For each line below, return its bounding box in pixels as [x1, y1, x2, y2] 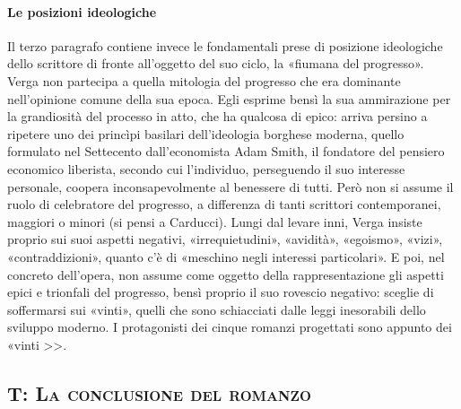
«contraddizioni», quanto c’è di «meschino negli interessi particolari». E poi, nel [7, 247, 445, 265]
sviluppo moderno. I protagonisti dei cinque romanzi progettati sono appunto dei [7, 318, 452, 336]
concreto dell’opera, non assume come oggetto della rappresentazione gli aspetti [7, 265, 444, 283]
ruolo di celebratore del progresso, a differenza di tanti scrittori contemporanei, [7, 195, 441, 213]
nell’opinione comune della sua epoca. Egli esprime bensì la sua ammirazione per [7, 89, 451, 108]
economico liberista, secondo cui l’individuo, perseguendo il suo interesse [7, 159, 405, 178]
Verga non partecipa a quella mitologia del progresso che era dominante [7, 71, 401, 90]
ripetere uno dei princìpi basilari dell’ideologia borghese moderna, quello [7, 124, 404, 143]
